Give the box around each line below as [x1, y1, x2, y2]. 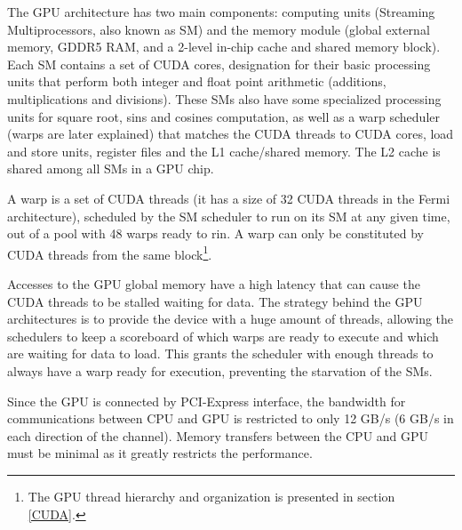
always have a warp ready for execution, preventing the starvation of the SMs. [7, 361, 433, 380]
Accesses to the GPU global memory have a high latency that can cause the [7, 274, 420, 293]
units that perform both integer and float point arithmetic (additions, [7, 72, 386, 91]
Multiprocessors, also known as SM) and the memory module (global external [7, 20, 430, 38]
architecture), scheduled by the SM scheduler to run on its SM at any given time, [7, 206, 450, 225]
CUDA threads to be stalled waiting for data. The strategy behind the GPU [7, 292, 423, 310]
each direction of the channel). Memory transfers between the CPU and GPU [7, 426, 429, 445]
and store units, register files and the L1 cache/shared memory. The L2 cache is [7, 141, 441, 160]
